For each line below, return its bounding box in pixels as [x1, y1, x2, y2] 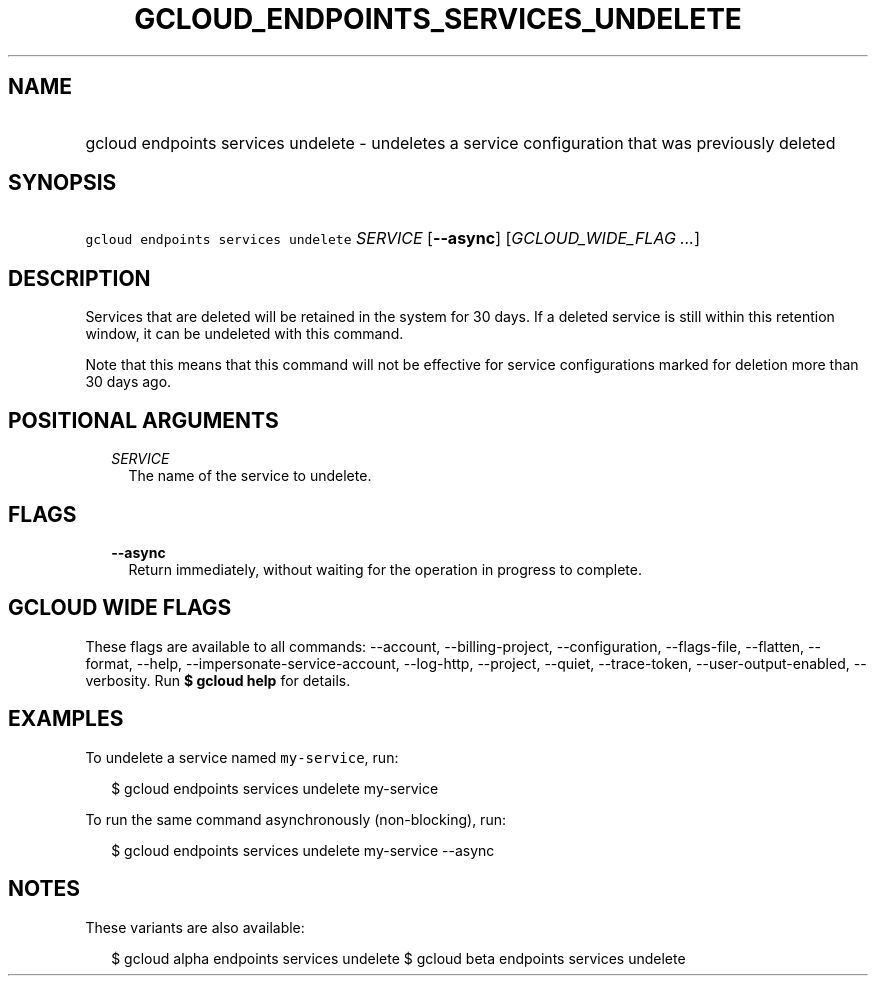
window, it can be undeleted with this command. [85, 325, 404, 343]
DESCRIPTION [8, 265, 151, 291]
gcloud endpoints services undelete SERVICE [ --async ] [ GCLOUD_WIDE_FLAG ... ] [85, 228, 700, 249]
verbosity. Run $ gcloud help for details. [85, 671, 351, 689]
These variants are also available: [85, 918, 305, 936]
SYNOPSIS [8, 170, 117, 196]
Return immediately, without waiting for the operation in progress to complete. [128, 560, 642, 578]
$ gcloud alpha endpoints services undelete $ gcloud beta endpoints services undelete [111, 949, 686, 967]
